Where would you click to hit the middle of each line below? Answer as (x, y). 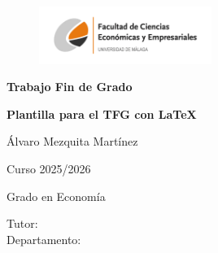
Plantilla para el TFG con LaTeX (102, 113)
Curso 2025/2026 (49, 169)
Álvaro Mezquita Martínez (72, 141)
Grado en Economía (56, 196)
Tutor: (22, 223)
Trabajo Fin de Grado (70, 87)
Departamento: (44, 239)
